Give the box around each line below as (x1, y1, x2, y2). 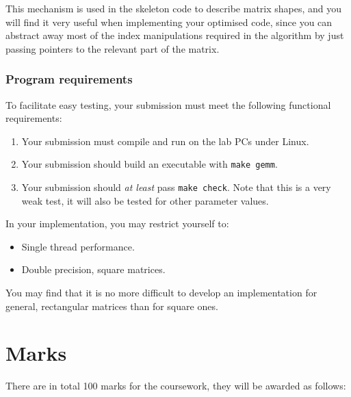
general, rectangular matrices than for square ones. (5, 298, 218, 313)
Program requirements (5, 71, 133, 88)
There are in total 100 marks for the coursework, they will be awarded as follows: (5, 379, 346, 393)
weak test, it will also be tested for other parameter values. (21, 193, 269, 207)
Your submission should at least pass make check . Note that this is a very (21, 180, 331, 194)
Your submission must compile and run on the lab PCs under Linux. (21, 133, 309, 148)
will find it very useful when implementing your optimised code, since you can (5, 14, 333, 29)
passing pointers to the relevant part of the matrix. (5, 41, 220, 55)
